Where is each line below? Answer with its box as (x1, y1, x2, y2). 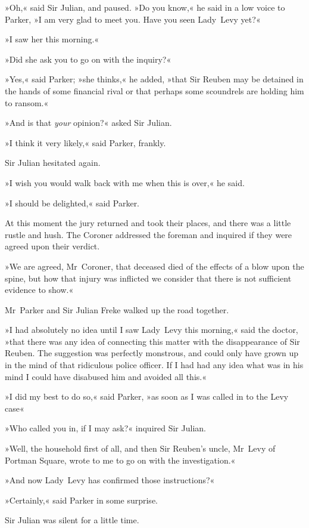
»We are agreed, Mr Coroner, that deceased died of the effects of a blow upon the (5, 260, 304, 272)
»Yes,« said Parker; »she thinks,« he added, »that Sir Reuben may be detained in (5, 73, 304, 85)
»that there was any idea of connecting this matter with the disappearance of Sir (5, 335, 300, 347)
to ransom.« (5, 96, 49, 109)
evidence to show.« (5, 283, 74, 296)
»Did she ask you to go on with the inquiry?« (5, 53, 171, 65)
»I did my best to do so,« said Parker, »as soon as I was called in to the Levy (5, 390, 289, 403)
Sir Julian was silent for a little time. (5, 514, 139, 526)
